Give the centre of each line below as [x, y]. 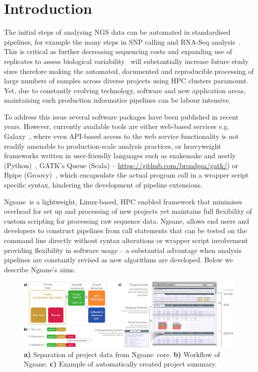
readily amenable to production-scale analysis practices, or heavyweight [113, 146]
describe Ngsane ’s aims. [40, 269]
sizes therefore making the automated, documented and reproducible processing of [129, 71]
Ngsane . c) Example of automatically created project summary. [120, 364]
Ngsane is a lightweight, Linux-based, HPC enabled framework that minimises [123, 201]
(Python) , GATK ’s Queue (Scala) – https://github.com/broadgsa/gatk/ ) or [121, 165]
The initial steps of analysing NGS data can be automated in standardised [117, 32]
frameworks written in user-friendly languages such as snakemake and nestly [120, 155]
